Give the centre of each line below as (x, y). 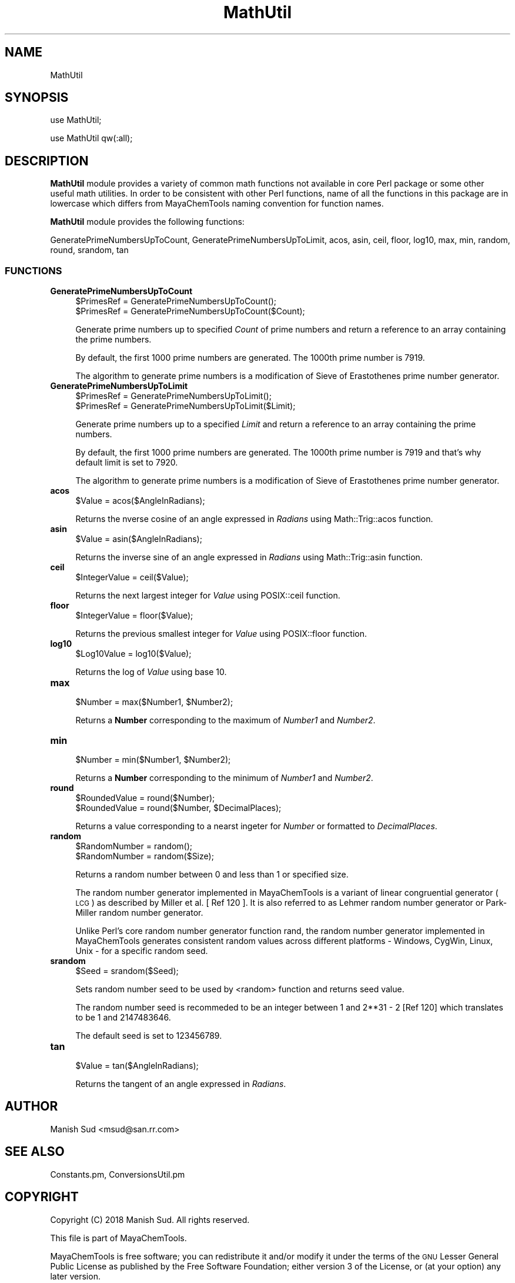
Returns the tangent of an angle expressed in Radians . (181, 1084)
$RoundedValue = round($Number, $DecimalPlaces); (178, 808)
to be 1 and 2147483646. (123, 1018)
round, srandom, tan (89, 250)
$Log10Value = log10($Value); (133, 654)
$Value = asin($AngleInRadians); (139, 539)
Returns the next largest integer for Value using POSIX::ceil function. (208, 596)
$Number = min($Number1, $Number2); (153, 760)
